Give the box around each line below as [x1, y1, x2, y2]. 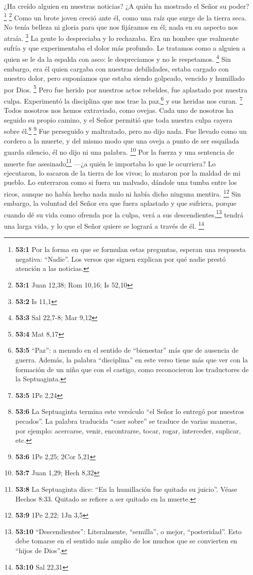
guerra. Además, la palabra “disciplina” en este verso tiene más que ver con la [15, 355, 248, 365]
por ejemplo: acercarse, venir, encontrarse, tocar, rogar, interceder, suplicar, [15, 425, 241, 435]
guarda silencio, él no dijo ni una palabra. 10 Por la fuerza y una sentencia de [4, 145, 235, 157]
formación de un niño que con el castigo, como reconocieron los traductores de [15, 364, 249, 374]
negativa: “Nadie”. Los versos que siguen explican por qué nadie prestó [15, 253, 226, 264]
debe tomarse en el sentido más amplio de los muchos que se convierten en [15, 536, 237, 546]
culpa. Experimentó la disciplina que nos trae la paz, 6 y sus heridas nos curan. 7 [4, 94, 243, 106]
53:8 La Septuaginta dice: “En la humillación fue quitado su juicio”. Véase [15, 484, 237, 494]
